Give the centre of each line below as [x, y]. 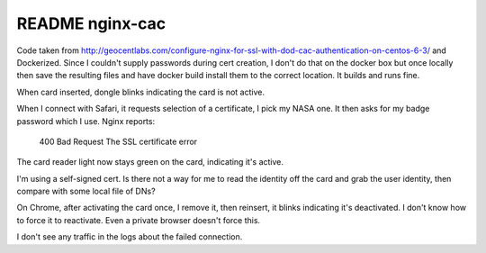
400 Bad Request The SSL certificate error [118, 141]
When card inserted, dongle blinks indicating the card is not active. [141, 92]
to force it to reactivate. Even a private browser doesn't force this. [139, 220]
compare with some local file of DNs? [86, 191]
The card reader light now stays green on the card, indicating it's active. [150, 162]
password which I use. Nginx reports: [86, 121]
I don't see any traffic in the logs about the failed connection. [130, 237]
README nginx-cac [91, 23]
